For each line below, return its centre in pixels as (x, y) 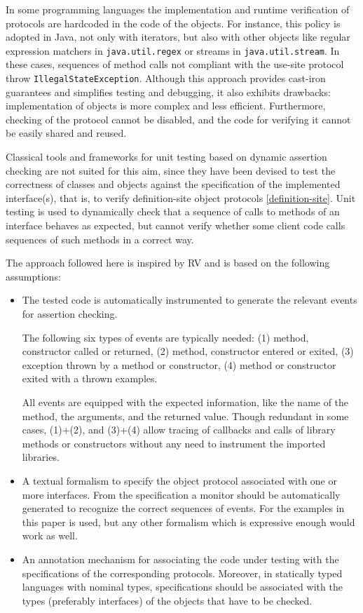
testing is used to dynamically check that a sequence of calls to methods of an (173, 211)
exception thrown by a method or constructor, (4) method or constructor (179, 364)
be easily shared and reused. (66, 133)
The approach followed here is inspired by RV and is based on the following (168, 263)
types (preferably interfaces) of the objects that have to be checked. (167, 600)
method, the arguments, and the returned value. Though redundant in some (185, 416)
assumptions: (33, 276)
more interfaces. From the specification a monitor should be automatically (181, 494)
